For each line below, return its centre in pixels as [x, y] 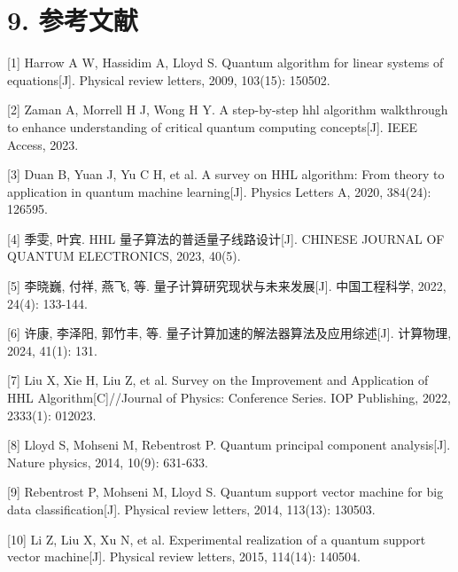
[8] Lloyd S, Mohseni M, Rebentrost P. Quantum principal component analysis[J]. [229, 445]
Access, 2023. [43, 144]
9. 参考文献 [73, 20]
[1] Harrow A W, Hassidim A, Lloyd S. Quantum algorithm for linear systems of [225, 63]
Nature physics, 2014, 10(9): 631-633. [108, 462]
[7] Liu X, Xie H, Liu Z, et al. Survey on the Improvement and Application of [218, 380]
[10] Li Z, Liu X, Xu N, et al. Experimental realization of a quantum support [217, 539]
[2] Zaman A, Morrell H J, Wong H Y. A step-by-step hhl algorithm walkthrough [228, 110]
